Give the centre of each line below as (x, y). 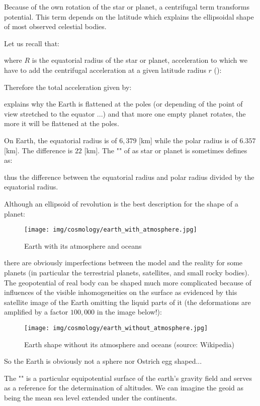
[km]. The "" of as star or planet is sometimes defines (166, 150)
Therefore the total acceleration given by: (68, 87)
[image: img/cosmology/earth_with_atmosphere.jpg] (111, 230)
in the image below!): (129, 312)
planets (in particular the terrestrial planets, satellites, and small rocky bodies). (127, 272)
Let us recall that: (32, 43)
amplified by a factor (36, 312)
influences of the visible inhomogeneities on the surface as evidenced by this (121, 292)
